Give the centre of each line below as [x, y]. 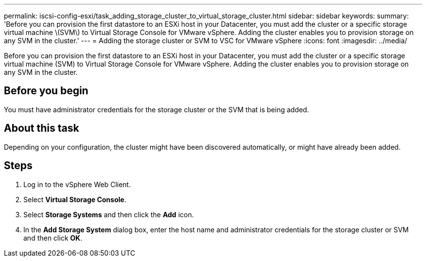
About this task [42, 128]
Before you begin [46, 91]
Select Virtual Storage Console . [75, 199]
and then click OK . [53, 238]
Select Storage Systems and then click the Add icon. [109, 214]
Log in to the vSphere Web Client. [77, 184]
